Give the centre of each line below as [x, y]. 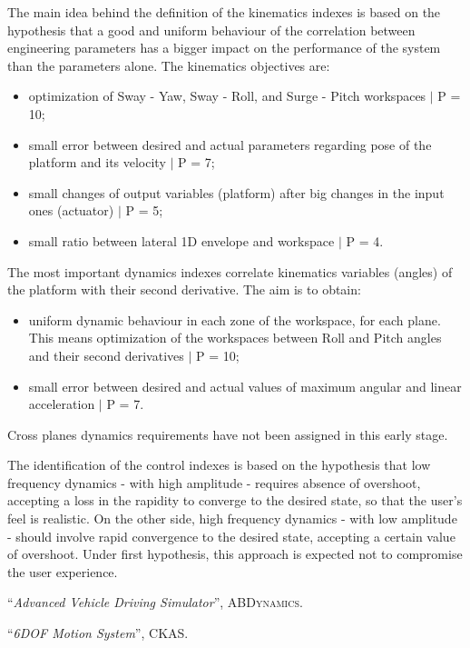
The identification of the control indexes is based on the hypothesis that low [219, 465]
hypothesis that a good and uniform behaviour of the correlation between [211, 30]
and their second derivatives [106, 355]
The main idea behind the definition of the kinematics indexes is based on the [224, 12]
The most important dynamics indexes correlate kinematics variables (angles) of [230, 271]
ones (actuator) [71, 210]
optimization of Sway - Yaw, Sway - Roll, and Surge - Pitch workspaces [227, 96]
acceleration [62, 404]
